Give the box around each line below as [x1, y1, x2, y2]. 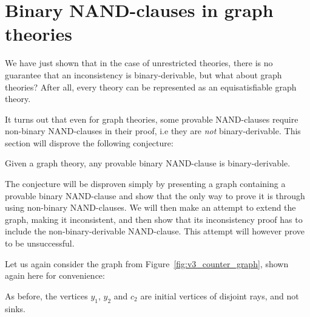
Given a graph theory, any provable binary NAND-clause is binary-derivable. [5, 157, 291, 169]
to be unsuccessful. [5, 237, 75, 250]
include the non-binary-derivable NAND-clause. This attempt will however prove [5, 225, 305, 237]
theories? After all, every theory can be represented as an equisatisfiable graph [5, 80, 297, 93]
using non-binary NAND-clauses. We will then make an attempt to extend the [5, 201, 296, 214]
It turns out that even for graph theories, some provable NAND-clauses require [5, 112, 298, 125]
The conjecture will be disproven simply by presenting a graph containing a [5, 177, 286, 190]
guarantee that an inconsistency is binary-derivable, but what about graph [5, 68, 282, 81]
